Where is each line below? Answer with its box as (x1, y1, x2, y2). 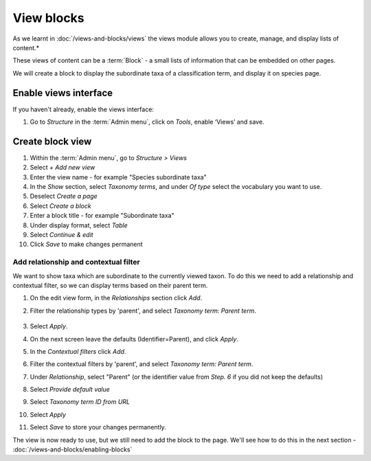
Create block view (12, 135, 92, 147)
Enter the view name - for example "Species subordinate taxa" (30, 172, 207, 181)
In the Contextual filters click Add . (30, 347, 126, 355)
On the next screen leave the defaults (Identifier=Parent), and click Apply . (30, 335, 238, 343)
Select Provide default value (30, 385, 110, 394)
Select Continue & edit (30, 231, 93, 239)
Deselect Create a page (30, 192, 98, 201)
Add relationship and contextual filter (12, 258, 140, 267)
